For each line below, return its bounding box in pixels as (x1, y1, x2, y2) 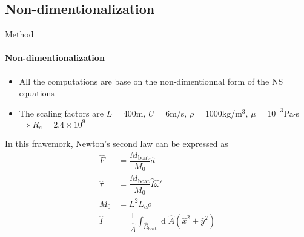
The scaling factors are (19, 106, 104, 119)
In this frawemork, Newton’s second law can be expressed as (5, 137, 228, 150)
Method (5, 28, 34, 41)
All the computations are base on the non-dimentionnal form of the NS (19, 74, 283, 87)
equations (19, 86, 55, 99)
